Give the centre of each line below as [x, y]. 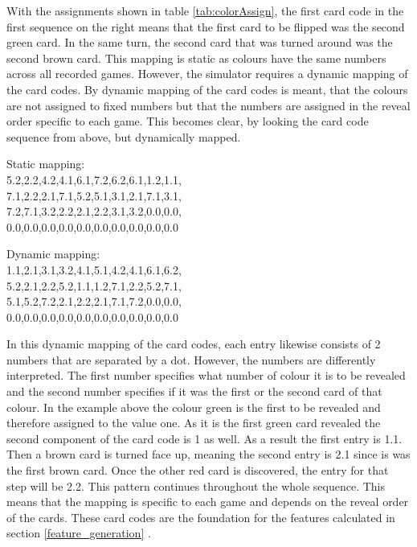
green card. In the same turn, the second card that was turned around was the [200, 42]
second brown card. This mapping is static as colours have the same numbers [196, 58]
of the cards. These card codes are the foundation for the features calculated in [201, 517]
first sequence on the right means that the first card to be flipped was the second [206, 26]
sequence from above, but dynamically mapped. [124, 136]
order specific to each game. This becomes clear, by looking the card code [188, 121]
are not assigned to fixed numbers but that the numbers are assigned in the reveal [208, 105]
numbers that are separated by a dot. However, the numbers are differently [191, 359]
